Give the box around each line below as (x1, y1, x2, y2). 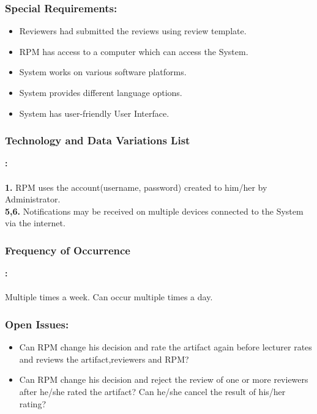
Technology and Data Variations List (5, 133, 190, 148)
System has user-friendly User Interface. (19, 106, 170, 119)
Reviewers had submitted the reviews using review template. (19, 24, 247, 37)
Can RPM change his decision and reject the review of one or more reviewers (19, 373, 308, 386)
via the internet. (5, 216, 65, 229)
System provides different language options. (19, 86, 182, 98)
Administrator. (5, 193, 61, 205)
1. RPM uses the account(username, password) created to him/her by (5, 180, 267, 193)
